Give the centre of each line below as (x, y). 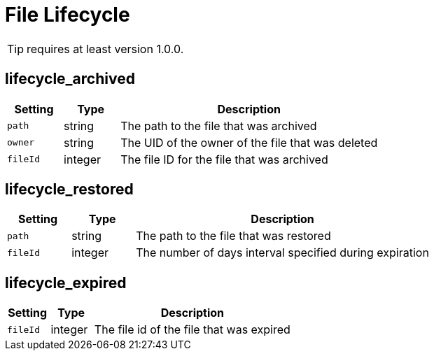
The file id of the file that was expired (192, 330)
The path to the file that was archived (219, 126)
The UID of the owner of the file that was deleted (249, 142)
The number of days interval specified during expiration (282, 253)
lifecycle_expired (66, 283)
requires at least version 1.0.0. (105, 49)
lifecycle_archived (70, 79)
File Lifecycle (68, 15)
